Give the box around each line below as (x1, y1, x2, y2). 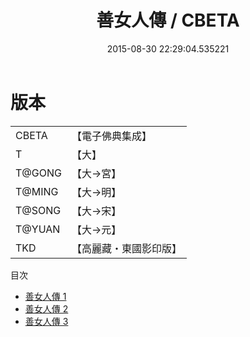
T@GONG (15, 166, 62, 180)
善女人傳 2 (24, 302, 69, 315)
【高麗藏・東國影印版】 (71, 241, 182, 255)
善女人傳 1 (24, 290, 67, 302)
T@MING (15, 184, 59, 198)
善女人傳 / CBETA (96, 9, 240, 32)
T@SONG (15, 203, 62, 217)
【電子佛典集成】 (71, 129, 152, 143)
